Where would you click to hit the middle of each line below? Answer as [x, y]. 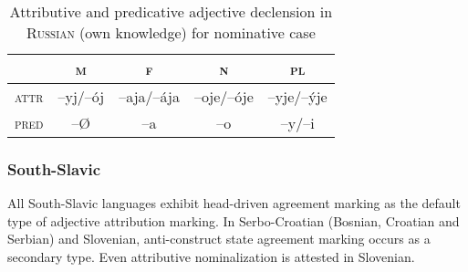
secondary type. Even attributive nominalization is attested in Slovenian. [211, 256]
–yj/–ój [81, 96]
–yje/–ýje [297, 96]
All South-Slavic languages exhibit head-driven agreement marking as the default [234, 203]
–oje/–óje [224, 96]
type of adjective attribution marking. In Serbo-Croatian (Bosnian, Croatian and [234, 220]
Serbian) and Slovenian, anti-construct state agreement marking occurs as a [219, 239]
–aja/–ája [149, 96]
